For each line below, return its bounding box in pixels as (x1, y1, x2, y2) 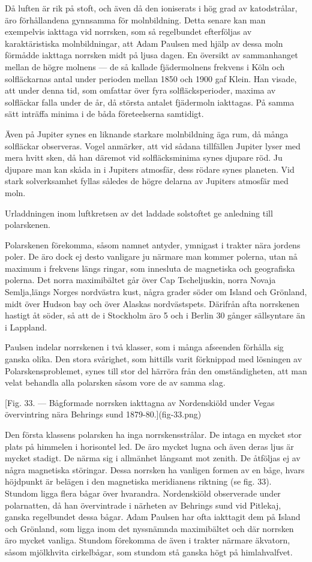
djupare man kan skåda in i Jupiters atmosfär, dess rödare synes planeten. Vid (5, 163, 295, 175)
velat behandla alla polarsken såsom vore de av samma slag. (5, 376, 226, 389)
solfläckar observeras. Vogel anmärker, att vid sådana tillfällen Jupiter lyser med (5, 139, 301, 152)
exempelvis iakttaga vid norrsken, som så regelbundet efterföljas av (5, 25, 252, 38)
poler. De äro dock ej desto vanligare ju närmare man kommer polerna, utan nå (5, 250, 298, 263)
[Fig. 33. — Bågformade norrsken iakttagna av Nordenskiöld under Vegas (5, 396, 275, 408)
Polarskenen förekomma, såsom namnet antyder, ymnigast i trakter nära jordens (5, 238, 301, 251)
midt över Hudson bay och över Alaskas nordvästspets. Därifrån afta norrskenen (5, 297, 300, 309)
